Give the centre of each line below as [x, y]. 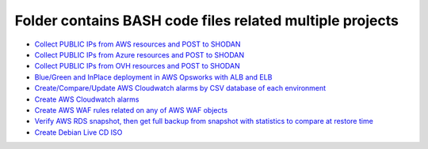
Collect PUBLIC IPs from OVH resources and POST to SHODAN [138, 66]
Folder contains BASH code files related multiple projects [207, 20]
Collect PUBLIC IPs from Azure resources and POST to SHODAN [139, 54]
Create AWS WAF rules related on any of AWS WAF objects [131, 110]
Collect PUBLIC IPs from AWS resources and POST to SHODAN [138, 44]
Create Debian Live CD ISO [78, 132]
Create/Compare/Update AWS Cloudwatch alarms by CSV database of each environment [180, 88]
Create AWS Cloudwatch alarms [87, 99]
